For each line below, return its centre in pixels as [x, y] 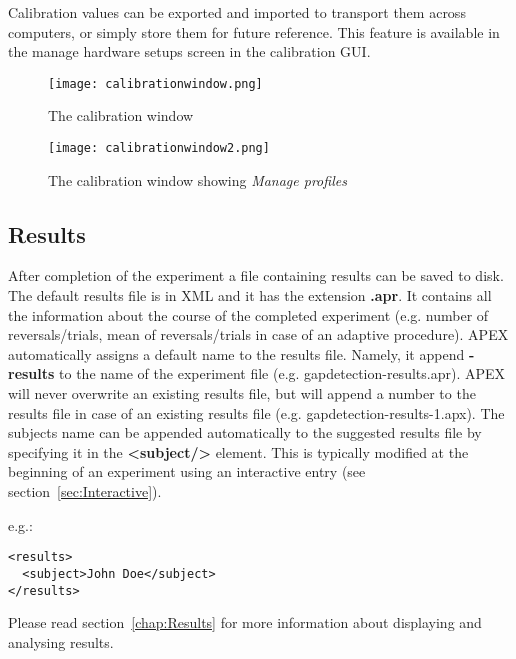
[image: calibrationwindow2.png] [159, 148]
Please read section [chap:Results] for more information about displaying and [245, 622]
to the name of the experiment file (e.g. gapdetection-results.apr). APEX [282, 373]
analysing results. [61, 641]
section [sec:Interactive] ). [85, 491]
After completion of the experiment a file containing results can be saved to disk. [256, 275]
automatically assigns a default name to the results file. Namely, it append [236, 353]
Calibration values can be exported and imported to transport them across [237, 12]
